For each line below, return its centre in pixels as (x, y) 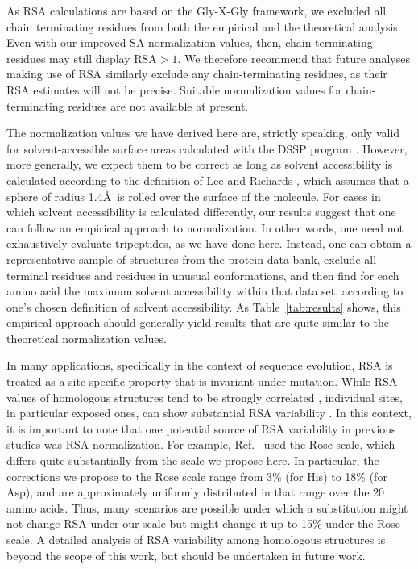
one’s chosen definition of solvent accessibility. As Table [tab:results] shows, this (204, 306)
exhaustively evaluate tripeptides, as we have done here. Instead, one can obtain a (209, 243)
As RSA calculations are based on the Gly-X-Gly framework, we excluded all (197, 10)
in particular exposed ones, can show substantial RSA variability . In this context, (209, 413)
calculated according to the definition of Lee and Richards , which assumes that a (208, 180)
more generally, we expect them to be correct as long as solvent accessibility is (200, 164)
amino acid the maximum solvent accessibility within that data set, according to (205, 291)
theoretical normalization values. (87, 338)
